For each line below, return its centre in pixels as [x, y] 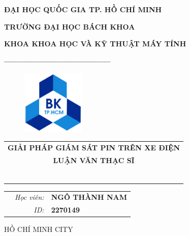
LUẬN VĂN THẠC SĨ [94, 160]
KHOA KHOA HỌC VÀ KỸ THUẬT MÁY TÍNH [95, 44]
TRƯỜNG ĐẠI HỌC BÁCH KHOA [70, 26]
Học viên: [29, 197]
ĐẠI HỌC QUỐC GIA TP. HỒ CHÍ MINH [83, 9]
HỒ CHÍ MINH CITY [39, 229]
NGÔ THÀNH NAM [89, 197]
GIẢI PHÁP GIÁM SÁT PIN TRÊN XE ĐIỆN [94, 148]
